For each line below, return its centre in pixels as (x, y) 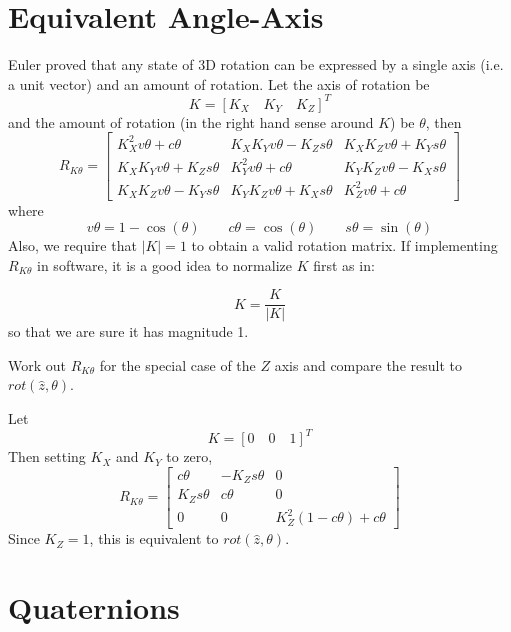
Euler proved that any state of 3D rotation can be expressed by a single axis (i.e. (256, 64)
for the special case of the (177, 364)
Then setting (47, 456)
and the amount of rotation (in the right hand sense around (191, 121)
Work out (37, 364)
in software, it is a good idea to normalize (164, 264)
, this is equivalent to (154, 538)
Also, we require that (72, 244)
